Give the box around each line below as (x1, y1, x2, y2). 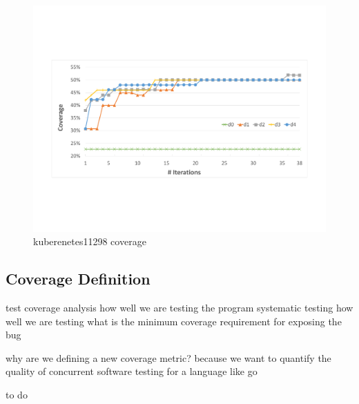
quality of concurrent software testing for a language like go (6, 364, 258, 378)
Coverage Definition (6, 268, 151, 289)
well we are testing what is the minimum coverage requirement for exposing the (6, 314, 342, 328)
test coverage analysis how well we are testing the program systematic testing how (6, 300, 353, 314)
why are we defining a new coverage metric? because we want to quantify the (6, 350, 331, 365)
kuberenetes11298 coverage (33, 234, 146, 249)
